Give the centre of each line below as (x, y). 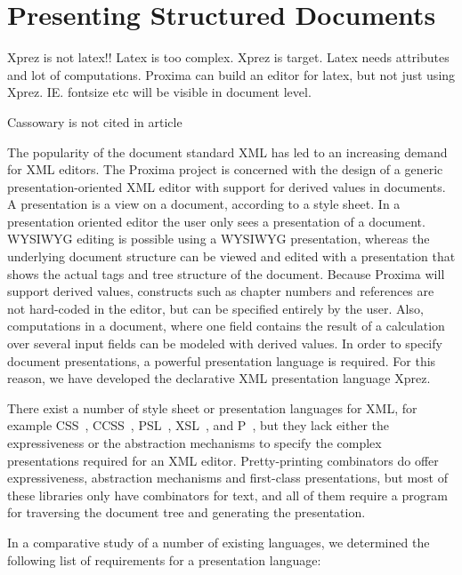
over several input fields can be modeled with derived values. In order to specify (225, 343)
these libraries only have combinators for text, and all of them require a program (227, 495)
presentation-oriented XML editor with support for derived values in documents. (227, 186)
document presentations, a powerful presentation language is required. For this (222, 360)
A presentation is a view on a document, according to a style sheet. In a (204, 204)
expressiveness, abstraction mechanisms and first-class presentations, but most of (227, 478)
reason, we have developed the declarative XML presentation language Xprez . (219, 378)
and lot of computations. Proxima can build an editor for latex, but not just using (231, 74)
